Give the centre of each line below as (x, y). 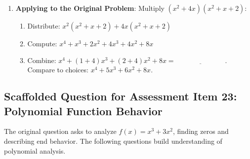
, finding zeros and (201, 131)
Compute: (42, 43)
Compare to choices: (58, 70)
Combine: (42, 60)
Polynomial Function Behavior (83, 111)
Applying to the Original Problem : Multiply (90, 8)
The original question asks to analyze (60, 131)
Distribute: (44, 26)
